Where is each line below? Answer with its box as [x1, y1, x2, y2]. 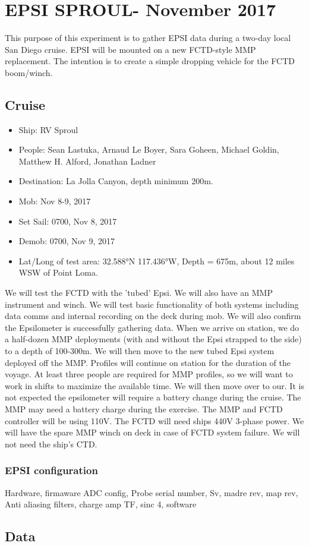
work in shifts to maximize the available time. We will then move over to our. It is [5, 379, 304, 392]
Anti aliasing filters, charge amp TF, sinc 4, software [5, 498, 197, 510]
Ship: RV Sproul [18, 123, 78, 135]
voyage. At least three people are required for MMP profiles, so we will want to [5, 368, 293, 380]
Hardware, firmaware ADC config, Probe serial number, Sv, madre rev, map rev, [5, 486, 298, 498]
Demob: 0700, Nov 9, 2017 [18, 235, 115, 247]
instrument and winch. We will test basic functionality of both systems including [5, 298, 299, 310]
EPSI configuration [5, 463, 98, 478]
